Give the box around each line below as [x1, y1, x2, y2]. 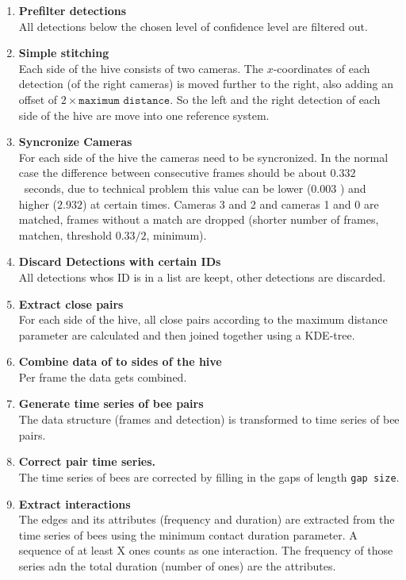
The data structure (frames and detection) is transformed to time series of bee [18, 411, 400, 428]
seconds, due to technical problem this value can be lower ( [24, 179, 312, 196]
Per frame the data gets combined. [18, 368, 187, 385]
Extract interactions [18, 495, 131, 512]
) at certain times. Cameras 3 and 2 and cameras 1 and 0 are [82, 195, 379, 212]
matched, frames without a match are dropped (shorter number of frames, [18, 211, 379, 228]
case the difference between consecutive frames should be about [18, 164, 327, 181]
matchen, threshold [18, 226, 112, 243]
